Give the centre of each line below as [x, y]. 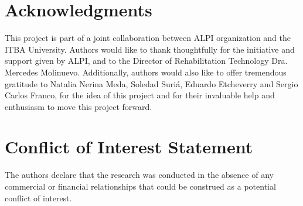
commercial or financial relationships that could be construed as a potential [140, 186]
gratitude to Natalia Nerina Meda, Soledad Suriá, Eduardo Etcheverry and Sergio [151, 83]
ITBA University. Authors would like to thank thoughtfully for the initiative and [150, 49]
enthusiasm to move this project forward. [79, 106]
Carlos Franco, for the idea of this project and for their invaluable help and [140, 95]
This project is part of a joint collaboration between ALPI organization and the [148, 38]
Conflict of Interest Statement [129, 147]
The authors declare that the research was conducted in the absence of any [139, 175]
